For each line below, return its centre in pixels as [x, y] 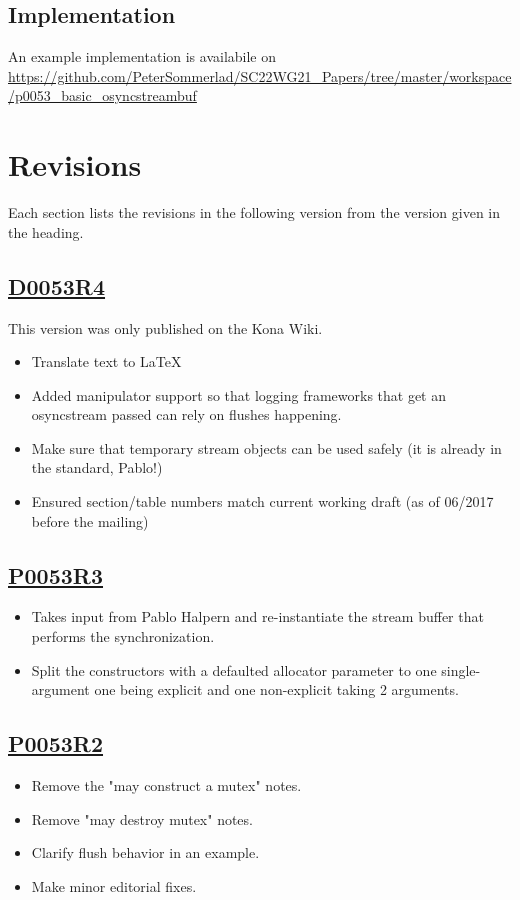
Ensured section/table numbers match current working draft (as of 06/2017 [262, 501]
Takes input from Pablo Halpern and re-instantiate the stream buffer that [257, 616]
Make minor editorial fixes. [114, 885]
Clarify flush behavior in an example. [145, 852]
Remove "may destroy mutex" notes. [142, 818]
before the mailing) [90, 520]
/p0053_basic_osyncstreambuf [102, 95]
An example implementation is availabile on [142, 56]
